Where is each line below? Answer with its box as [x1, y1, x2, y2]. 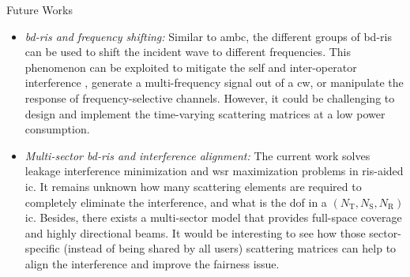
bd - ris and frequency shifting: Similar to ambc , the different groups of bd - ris [24, 28, 392, 44]
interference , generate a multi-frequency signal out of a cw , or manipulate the [24, 74, 404, 91]
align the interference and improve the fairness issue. [24, 255, 280, 271]
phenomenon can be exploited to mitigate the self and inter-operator [24, 58, 357, 75]
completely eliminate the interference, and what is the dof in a [24, 193, 327, 210]
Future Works [6, 2, 73, 17]
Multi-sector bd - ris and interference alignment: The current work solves [24, 147, 371, 163]
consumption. [24, 121, 90, 137]
